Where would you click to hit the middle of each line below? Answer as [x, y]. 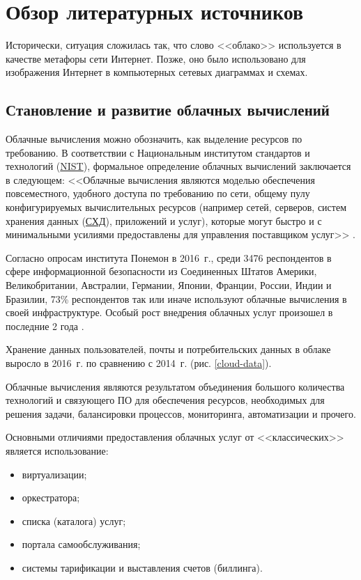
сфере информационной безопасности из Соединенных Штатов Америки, [161, 271]
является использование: [57, 450]
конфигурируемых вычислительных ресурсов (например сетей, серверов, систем [176, 207]
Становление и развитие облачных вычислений [168, 110]
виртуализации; [54, 474]
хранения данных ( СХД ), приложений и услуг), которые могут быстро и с [164, 220]
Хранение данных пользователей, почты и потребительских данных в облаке [168, 349]
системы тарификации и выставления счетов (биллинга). [142, 567]
